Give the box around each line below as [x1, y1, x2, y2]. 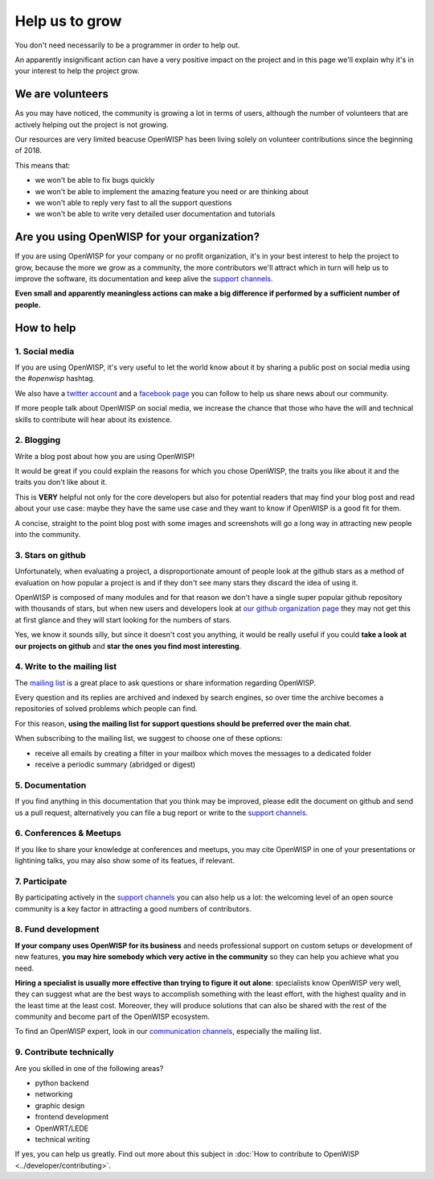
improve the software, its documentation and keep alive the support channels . [14, 274, 273, 283]
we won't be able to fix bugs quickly [35, 176, 155, 185]
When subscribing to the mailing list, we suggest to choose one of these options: [14, 734, 283, 743]
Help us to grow [14, 12, 122, 30]
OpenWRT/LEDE [35, 1123, 89, 1133]
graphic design [35, 1100, 85, 1111]
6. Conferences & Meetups [14, 828, 122, 839]
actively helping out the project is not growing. [14, 119, 169, 129]
